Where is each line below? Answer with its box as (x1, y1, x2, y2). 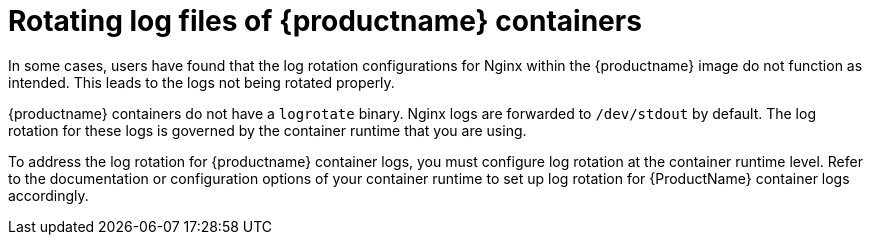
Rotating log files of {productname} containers (8, 4, 642, 38)
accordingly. (8, 186, 89, 204)
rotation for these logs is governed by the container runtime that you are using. (8, 121, 527, 139)
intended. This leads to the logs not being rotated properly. (8, 73, 395, 91)
